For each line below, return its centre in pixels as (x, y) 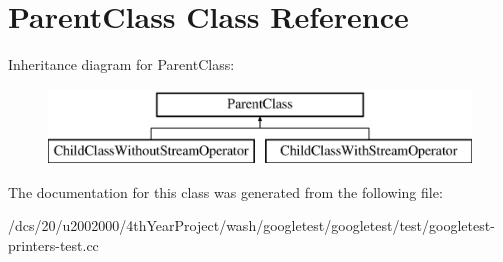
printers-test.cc (53, 245)
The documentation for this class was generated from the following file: (225, 191)
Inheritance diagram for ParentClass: (121, 64)
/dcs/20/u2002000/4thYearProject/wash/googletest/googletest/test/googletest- (251, 225)
